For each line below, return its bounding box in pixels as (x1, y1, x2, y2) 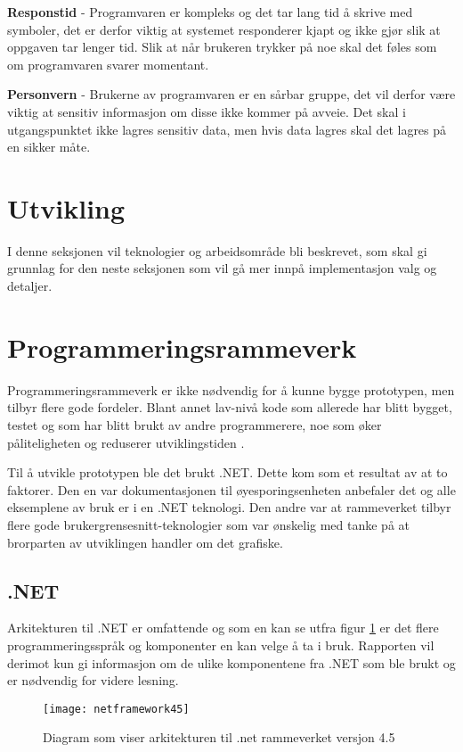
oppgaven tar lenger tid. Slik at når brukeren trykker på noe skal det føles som (7, 37, 437, 56)
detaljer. (7, 277, 53, 295)
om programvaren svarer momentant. (7, 54, 209, 73)
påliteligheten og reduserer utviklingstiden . (7, 433, 245, 451)
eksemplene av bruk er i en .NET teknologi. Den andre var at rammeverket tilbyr (7, 498, 451, 516)
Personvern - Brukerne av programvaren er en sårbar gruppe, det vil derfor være (7, 85, 456, 103)
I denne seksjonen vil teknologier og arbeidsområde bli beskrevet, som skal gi (7, 241, 427, 260)
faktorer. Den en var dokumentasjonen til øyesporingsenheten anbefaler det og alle (7, 480, 456, 499)
